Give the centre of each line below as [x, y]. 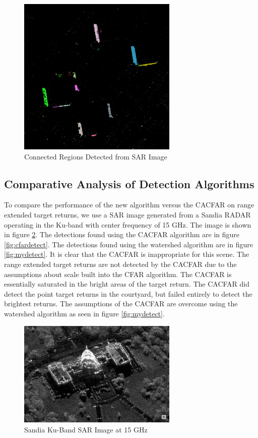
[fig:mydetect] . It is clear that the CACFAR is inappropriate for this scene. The [127, 254]
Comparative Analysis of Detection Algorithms [129, 183]
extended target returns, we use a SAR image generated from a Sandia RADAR [127, 214]
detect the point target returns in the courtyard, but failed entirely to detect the [128, 293]
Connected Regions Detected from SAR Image [96, 156]
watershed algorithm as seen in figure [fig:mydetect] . [84, 313]
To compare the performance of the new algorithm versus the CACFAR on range [129, 205]
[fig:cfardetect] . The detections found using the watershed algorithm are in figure [128, 244]
